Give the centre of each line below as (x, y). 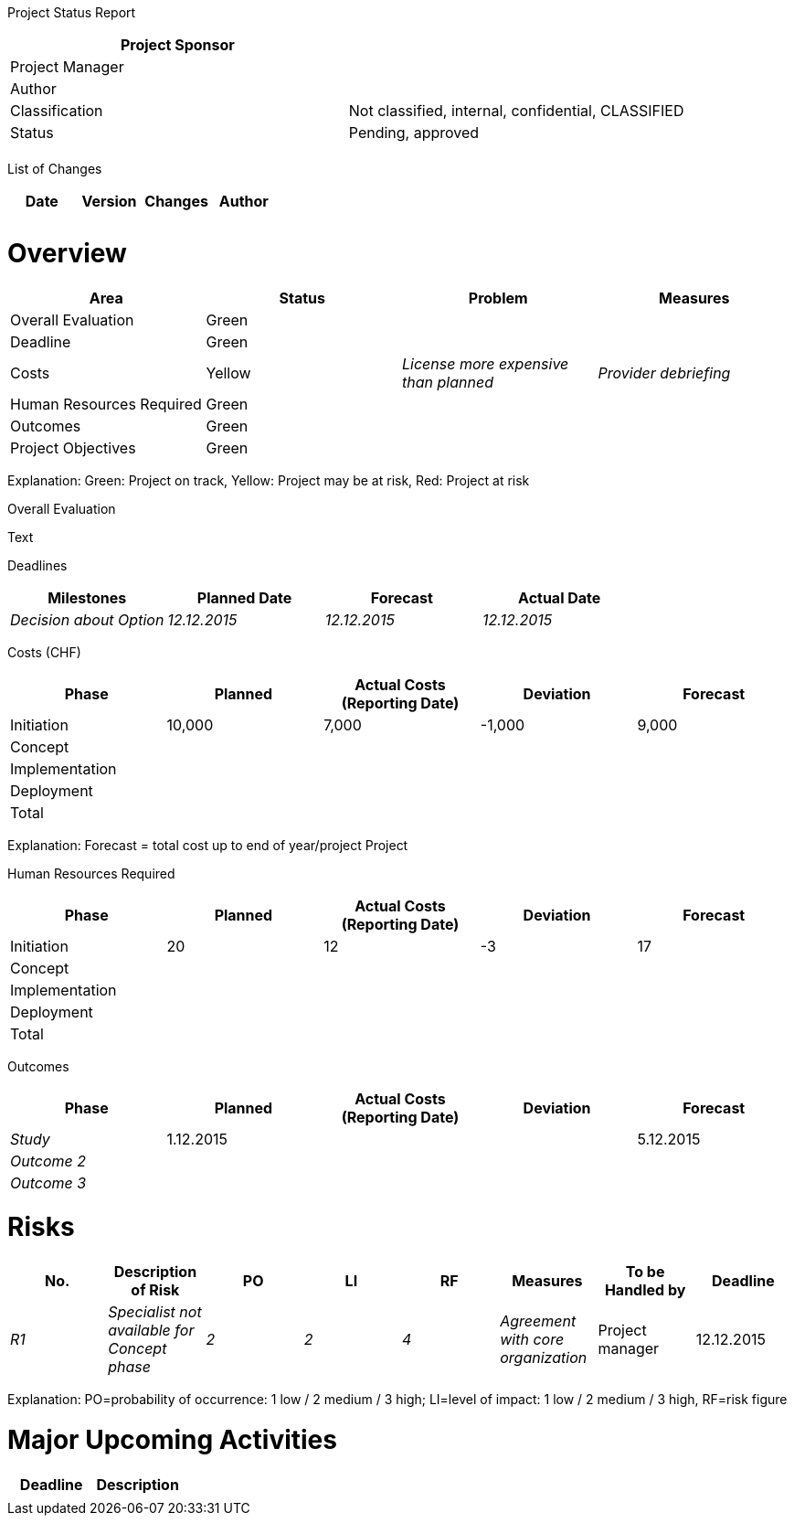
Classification (57, 111)
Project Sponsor (177, 45)
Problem (498, 298)
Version (109, 201)
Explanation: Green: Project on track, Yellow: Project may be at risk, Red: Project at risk (269, 480)
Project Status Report (72, 12)
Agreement (538, 1321)
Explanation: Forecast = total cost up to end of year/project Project (208, 845)
